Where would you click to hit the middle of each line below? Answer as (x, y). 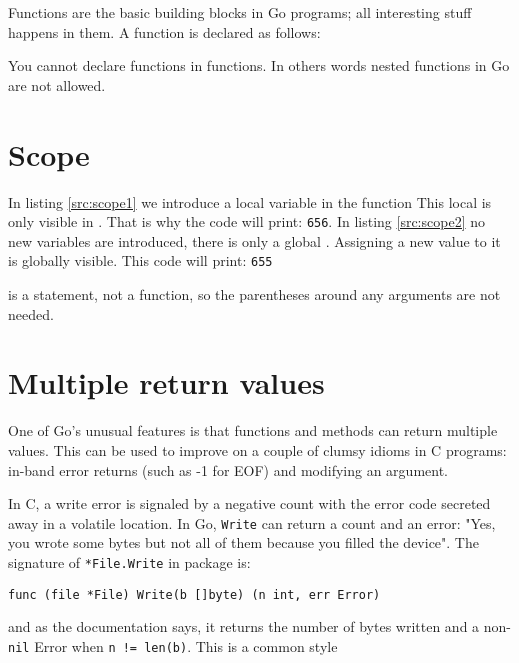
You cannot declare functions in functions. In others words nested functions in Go (259, 65)
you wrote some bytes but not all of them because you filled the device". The (243, 542)
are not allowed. (57, 84)
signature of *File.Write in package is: (129, 561)
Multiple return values (166, 382)
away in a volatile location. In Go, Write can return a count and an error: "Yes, (252, 522)
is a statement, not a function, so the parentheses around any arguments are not (254, 294)
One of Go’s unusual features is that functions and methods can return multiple (253, 430)
